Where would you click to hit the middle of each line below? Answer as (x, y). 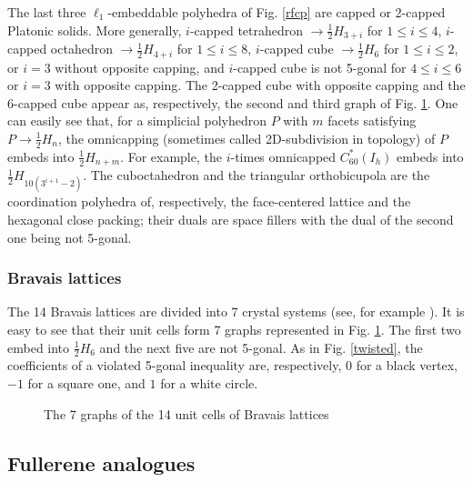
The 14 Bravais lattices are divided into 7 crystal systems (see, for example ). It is (236, 311)
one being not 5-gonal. (70, 237)
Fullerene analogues (101, 462)
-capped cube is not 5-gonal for (320, 67)
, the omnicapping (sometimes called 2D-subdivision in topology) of (247, 138)
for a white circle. (209, 382)
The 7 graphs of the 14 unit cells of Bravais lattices (186, 413)
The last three (47, 12)
